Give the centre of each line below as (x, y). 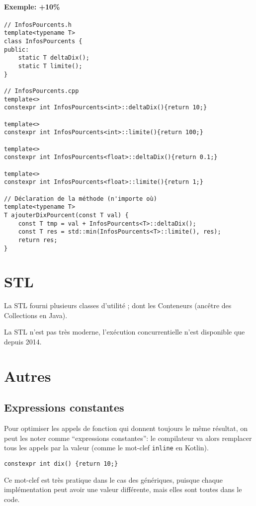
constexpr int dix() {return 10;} (61, 464)
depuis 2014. (23, 342)
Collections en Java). (36, 315)
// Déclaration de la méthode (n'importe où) (81, 199)
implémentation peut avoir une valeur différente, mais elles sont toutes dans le (123, 489)
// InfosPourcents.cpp (42, 91)
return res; (38, 240)
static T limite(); (50, 66)
